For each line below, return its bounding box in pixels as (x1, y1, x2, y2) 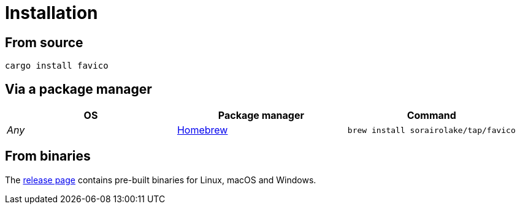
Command (407, 109, 456, 122)
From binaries (5, 148, 91, 164)
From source (5, 34, 83, 50)
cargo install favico (5, 61, 109, 71)
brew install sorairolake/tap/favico (347, 125, 516, 135)
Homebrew (177, 124, 228, 137)
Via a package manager (5, 81, 152, 97)
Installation (5, 2, 98, 23)
